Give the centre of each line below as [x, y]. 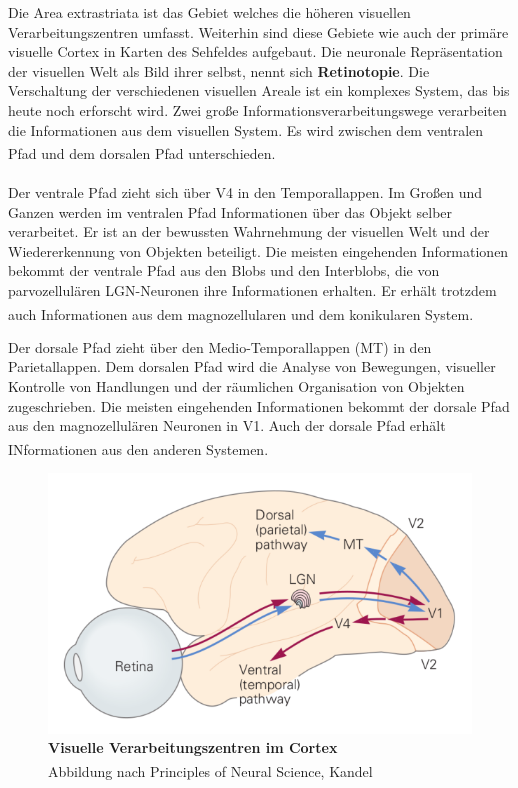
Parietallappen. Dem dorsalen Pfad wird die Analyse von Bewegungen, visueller [252, 366]
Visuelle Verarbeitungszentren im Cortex [193, 747]
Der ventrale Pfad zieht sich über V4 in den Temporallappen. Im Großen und [245, 192]
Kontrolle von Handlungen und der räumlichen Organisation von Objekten [236, 386]
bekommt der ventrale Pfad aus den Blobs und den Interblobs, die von [224, 270]
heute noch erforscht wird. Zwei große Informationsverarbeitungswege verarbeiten [257, 109]
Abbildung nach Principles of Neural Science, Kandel [210, 770]
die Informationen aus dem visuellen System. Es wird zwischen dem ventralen [246, 129]
